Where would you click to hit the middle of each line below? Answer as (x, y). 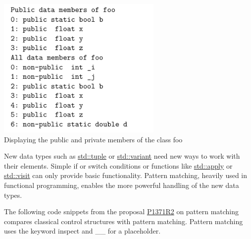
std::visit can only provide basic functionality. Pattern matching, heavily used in (126, 175)
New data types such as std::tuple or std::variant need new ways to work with (122, 156)
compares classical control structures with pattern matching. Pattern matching (124, 221)
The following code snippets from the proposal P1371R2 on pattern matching (122, 211)
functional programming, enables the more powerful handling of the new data (122, 185)
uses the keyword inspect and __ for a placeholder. (82, 231)
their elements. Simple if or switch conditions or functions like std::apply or (118, 165)
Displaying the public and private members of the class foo (93, 139)
